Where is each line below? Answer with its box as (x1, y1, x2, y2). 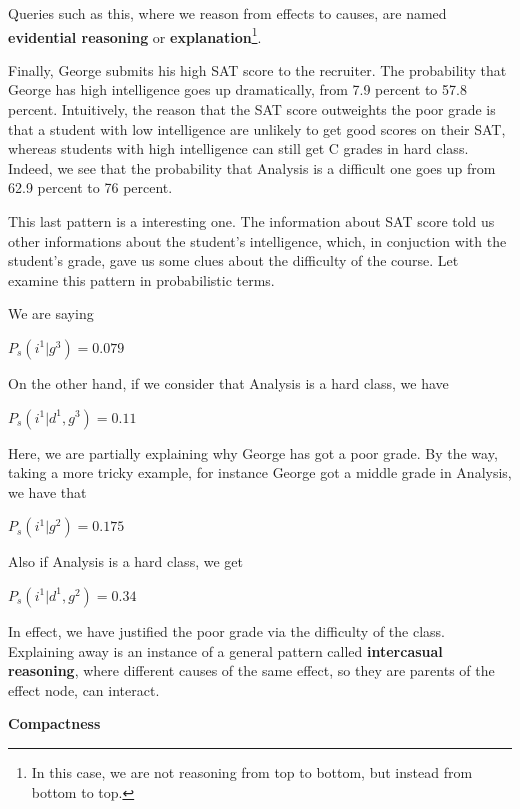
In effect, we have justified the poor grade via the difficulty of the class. (8, 620, 445, 641)
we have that (8, 481, 87, 502)
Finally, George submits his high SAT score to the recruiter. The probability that (8, 59, 507, 80)
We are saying (8, 303, 94, 324)
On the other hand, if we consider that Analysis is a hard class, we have (8, 372, 449, 393)
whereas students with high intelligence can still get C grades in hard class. (8, 138, 469, 159)
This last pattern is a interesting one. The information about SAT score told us (8, 211, 495, 231)
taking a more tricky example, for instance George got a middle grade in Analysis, (8, 462, 512, 483)
